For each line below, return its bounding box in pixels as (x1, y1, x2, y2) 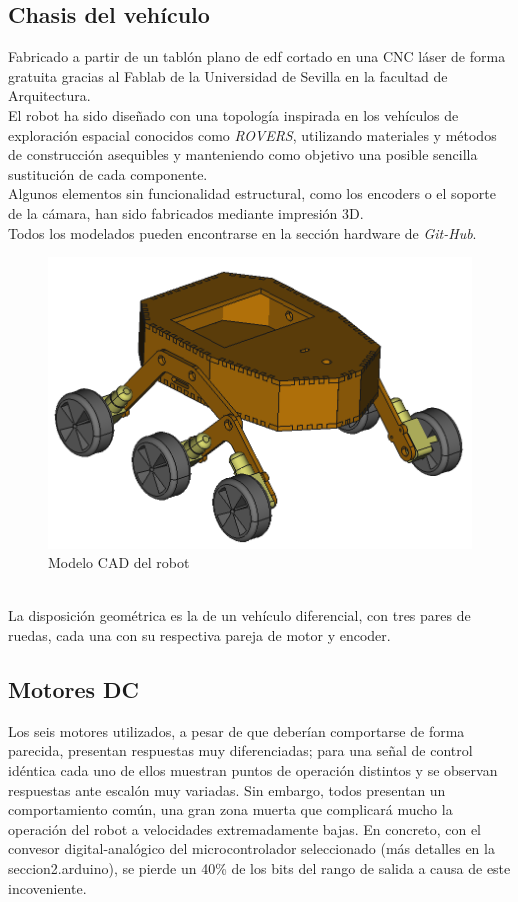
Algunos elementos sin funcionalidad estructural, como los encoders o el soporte (8, 183, 496, 204)
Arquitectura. (8, 85, 91, 106)
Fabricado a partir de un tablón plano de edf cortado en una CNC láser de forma (8, 46, 506, 67)
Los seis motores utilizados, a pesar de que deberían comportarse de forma (8, 720, 465, 741)
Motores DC (8, 674, 140, 705)
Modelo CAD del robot (48, 552, 190, 573)
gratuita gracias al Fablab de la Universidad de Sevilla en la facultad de (8, 65, 448, 86)
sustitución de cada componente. (8, 163, 208, 184)
